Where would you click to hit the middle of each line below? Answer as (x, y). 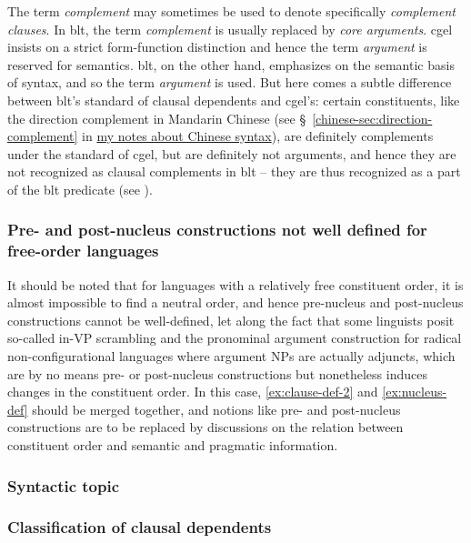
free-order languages (83, 251)
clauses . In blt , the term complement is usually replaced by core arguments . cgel (230, 29)
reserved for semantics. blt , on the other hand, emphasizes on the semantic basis (231, 64)
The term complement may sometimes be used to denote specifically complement (231, 11)
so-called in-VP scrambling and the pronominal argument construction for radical (235, 338)
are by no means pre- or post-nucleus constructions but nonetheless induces (217, 373)
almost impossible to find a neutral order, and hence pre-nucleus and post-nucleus (235, 302)
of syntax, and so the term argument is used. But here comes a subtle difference (230, 82)
